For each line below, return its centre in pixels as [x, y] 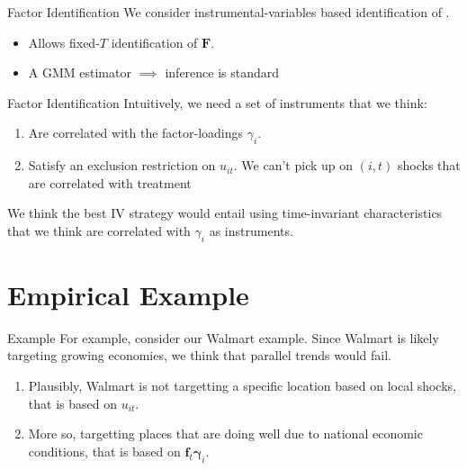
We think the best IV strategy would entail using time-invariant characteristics [225, 213]
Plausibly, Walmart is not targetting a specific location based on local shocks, [242, 386]
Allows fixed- [64, 42]
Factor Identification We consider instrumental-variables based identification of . [229, 12]
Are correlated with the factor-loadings [136, 133]
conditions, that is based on [104, 451]
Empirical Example [128, 294]
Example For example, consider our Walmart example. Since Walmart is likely [223, 337]
